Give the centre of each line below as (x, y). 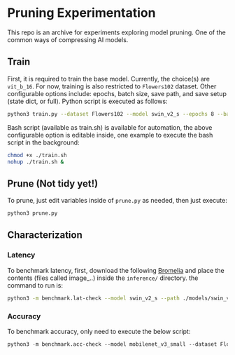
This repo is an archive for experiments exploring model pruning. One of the (116, 32)
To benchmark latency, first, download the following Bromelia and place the (116, 270)
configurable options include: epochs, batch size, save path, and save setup (117, 93)
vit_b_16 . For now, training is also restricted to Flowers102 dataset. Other (112, 86)
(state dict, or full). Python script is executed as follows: (87, 101)
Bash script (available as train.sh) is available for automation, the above (110, 127)
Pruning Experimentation (81, 13)
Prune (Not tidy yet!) (53, 183)
